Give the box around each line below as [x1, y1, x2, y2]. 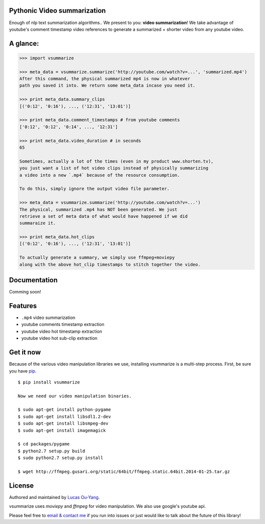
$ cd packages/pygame [18, 441, 70, 447]
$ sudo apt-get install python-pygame [18, 407, 111, 412]
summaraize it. [19, 220, 56, 226]
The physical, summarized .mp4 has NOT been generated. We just [19, 206, 178, 212]
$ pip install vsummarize [18, 379, 80, 385]
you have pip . [9, 368, 37, 374]
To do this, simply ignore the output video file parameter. [19, 186, 170, 192]
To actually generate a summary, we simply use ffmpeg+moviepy [19, 255, 175, 261]
